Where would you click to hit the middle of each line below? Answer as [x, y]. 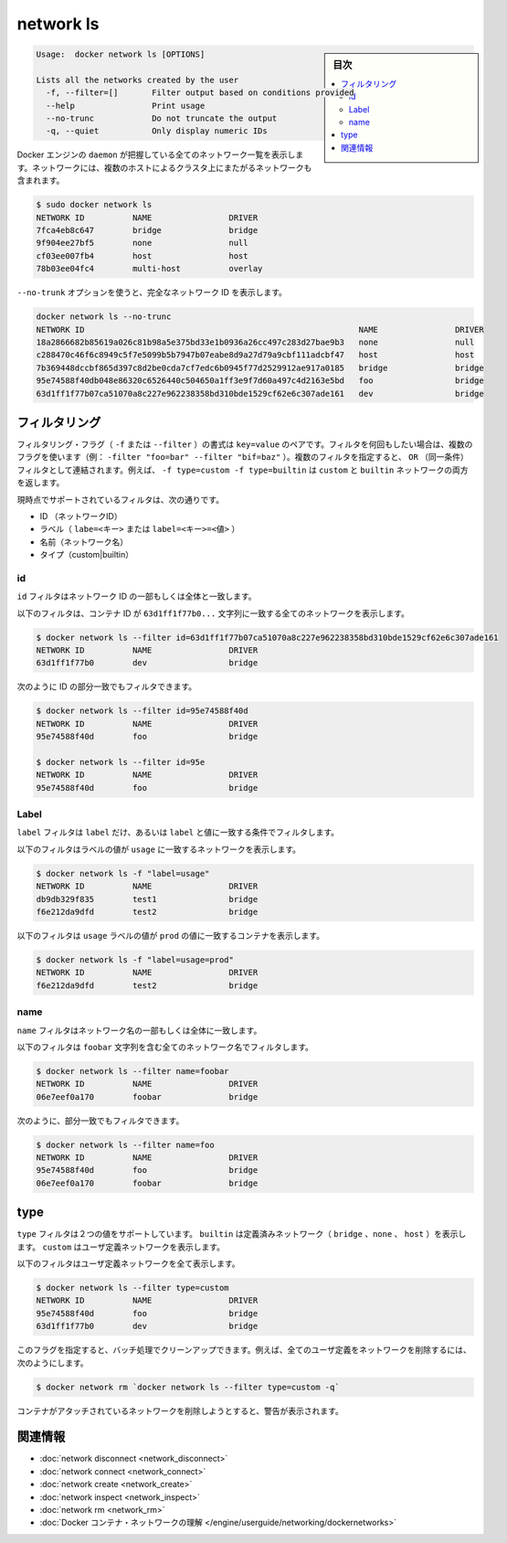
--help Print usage [126, 106]
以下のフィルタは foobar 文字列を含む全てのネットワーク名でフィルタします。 [165, 1047]
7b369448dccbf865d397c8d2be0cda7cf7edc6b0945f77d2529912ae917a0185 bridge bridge [260, 367]
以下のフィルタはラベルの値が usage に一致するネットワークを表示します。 [159, 849]
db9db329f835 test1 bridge [147, 899]
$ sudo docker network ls [94, 205]
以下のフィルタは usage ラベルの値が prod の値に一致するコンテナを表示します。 [170, 936]
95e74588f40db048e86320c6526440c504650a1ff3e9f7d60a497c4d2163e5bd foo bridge [260, 381]
